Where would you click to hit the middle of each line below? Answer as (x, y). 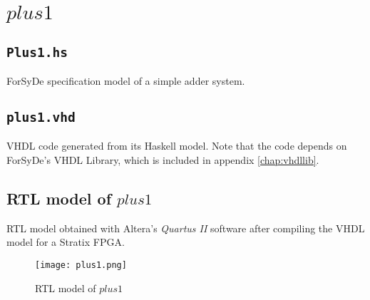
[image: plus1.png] (81, 265)
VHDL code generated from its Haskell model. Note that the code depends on (177, 146)
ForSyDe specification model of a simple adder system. (126, 80)
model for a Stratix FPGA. (66, 242)
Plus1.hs (37, 52)
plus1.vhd (41, 117)
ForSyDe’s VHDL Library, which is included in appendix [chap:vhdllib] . (163, 159)
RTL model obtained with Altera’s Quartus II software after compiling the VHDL (186, 228)
